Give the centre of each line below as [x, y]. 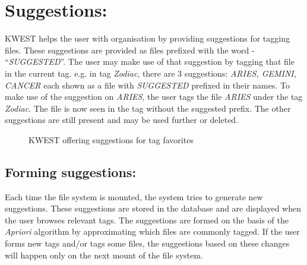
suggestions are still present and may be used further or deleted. [122, 120]
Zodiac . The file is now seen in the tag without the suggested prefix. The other [148, 108]
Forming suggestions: [71, 171]
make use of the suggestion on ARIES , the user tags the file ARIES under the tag [154, 97]
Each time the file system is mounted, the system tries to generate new [134, 196]
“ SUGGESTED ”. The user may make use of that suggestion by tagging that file [150, 61]
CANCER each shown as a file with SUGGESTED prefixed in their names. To [147, 85]
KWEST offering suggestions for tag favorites [111, 139]
